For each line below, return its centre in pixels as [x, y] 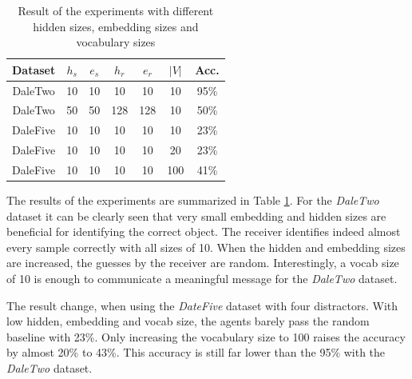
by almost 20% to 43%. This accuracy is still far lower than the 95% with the [196, 352]
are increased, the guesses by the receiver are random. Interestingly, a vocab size [203, 263]
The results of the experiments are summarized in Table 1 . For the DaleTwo [193, 200]
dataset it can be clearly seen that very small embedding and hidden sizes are [196, 215]
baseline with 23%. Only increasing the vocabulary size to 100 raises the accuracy [206, 336]
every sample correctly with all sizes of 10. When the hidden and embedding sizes [206, 247]
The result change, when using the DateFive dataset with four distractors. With [202, 305]
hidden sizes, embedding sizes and [116, 26]
